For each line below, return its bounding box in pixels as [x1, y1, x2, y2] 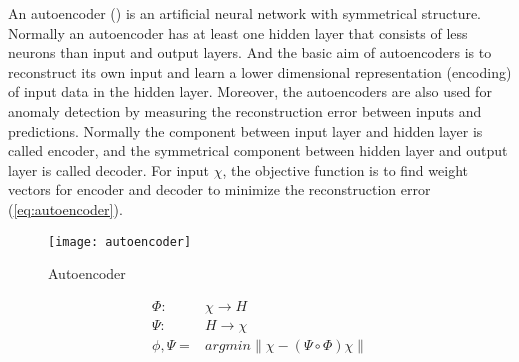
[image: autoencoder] [48, 234, 192, 249]
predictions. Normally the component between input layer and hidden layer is [8, 120, 483, 141]
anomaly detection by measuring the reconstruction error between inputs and [8, 100, 482, 121]
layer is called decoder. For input [8, 159, 210, 180]
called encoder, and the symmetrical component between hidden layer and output [8, 140, 508, 161]
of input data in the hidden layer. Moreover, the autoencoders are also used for [8, 81, 492, 102]
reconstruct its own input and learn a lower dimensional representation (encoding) [8, 61, 512, 82]
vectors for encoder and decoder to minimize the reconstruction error [8, 179, 431, 200]
